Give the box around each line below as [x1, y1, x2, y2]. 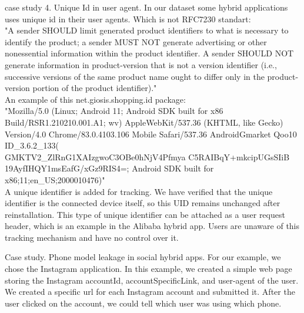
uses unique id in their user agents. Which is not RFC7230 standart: [5, 12, 251, 25]
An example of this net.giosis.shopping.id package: [5, 93, 186, 105]
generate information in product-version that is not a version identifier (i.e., [5, 58, 277, 70]
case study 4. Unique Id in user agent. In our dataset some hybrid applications [5, 1, 288, 13]
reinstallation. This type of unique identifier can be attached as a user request [5, 208, 285, 220]
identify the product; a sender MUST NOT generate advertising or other [5, 35, 267, 48]
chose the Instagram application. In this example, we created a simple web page [5, 262, 292, 275]
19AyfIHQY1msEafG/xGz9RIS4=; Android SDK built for [5, 162, 214, 174]
